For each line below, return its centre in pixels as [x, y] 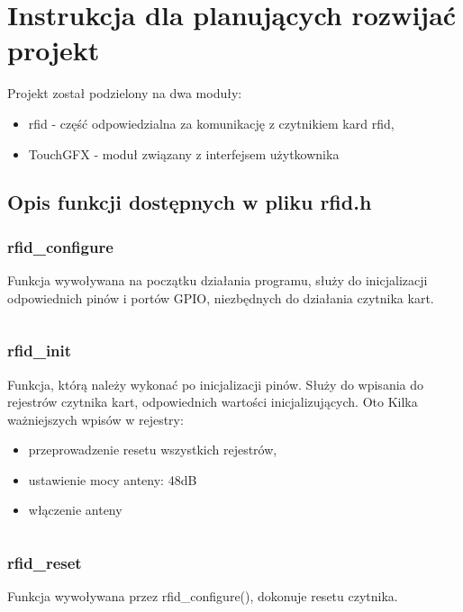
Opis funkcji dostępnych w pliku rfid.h [190, 202]
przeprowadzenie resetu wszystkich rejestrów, [153, 450]
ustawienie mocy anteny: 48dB [113, 479]
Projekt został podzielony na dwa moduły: [125, 93]
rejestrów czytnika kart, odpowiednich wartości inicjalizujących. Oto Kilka [213, 402]
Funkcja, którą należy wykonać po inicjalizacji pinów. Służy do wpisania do [216, 384]
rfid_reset [45, 562]
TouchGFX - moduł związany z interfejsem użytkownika [184, 153]
